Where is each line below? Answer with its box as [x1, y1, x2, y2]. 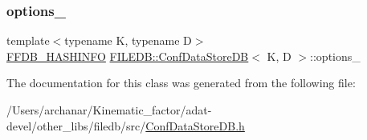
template [6, 32, 50, 49]
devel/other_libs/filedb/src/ [6, 117, 146, 134]
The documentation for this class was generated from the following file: [6, 74, 356, 91]
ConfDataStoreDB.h [145, 117, 245, 134]
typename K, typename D [64, 32, 192, 49]
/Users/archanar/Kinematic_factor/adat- [6, 102, 212, 118]
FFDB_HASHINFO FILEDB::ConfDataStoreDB [6, 47, 249, 64]
